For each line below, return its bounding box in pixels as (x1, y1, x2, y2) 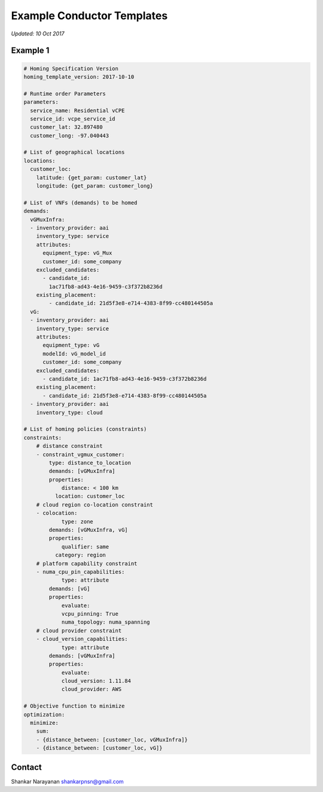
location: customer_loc (54, 493, 125, 500)
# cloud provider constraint (36, 627, 122, 634)
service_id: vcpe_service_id (30, 115, 116, 122)
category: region (54, 552, 106, 559)
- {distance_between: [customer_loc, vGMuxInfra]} (36, 736, 188, 743)
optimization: (23, 711, 65, 718)
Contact (11, 762, 42, 772)
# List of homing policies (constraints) (23, 426, 147, 433)
